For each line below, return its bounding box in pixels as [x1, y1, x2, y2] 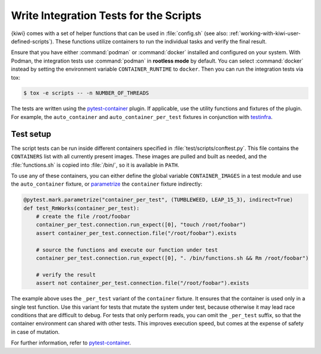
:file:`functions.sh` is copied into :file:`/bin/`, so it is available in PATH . [11, 161, 180, 168]
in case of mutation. [11, 328, 60, 336]
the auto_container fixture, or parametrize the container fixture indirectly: [11, 180, 203, 187]
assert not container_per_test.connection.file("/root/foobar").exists [36, 280, 250, 287]
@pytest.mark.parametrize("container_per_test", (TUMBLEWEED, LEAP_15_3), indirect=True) [23, 196, 294, 203]
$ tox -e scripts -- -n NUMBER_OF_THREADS [23, 90, 149, 96]
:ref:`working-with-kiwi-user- [229, 30, 301, 37]
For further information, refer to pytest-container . [11, 339, 131, 346]
